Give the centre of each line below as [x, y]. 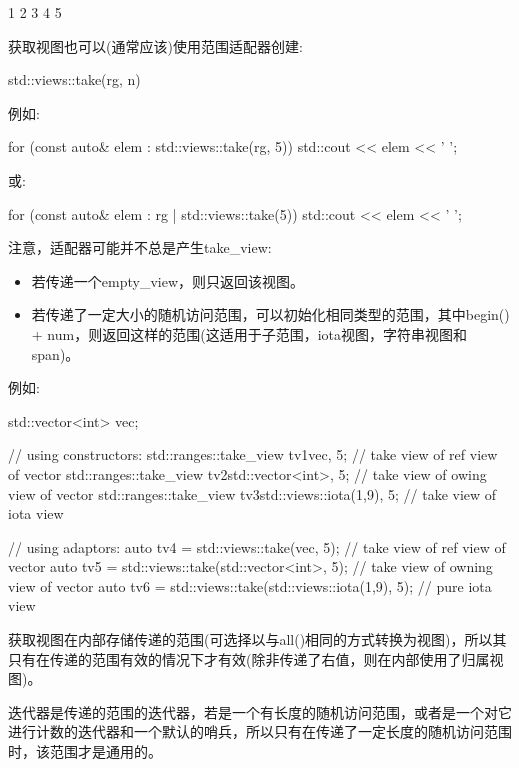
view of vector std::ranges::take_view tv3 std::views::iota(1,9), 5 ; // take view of [252, 493]
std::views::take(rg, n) [74, 79]
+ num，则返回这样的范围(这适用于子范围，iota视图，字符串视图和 [249, 333]
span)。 [55, 353]
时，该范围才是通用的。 [85, 751]
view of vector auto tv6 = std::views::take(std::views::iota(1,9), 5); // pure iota [250, 585]
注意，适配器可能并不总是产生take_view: [140, 247]
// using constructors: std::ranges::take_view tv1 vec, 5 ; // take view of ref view [253, 454]
